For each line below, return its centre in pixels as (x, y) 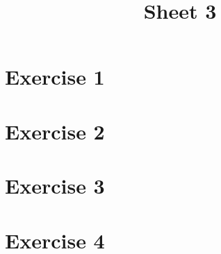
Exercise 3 (55, 186)
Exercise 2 (55, 131)
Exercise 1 (55, 77)
